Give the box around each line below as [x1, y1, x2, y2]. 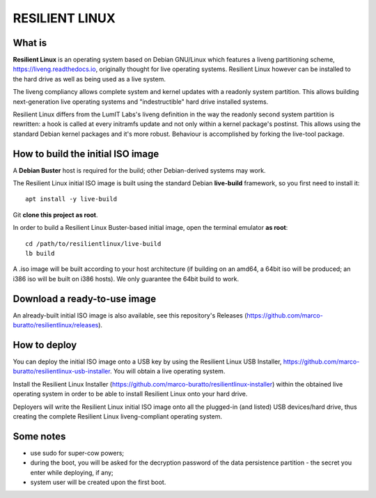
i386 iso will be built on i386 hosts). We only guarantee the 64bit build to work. [13, 274, 240, 283]
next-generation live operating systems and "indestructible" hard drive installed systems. [13, 98, 269, 106]
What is [13, 37, 47, 49]
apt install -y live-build [25, 195, 118, 203]
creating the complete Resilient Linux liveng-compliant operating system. [13, 412, 223, 421]
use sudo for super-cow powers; [30, 449, 125, 457]
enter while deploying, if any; [30, 468, 114, 476]
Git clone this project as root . [13, 210, 98, 219]
